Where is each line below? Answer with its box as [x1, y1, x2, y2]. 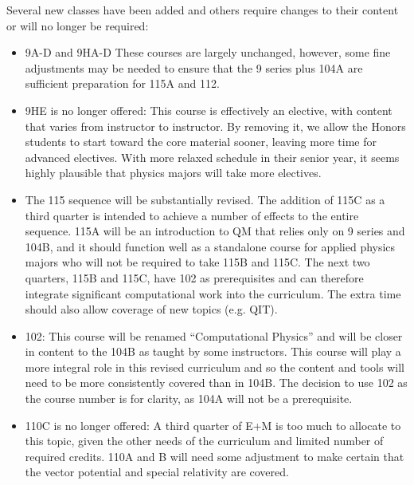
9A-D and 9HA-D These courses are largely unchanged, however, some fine [25, 44, 391, 61]
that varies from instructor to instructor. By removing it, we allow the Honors [25, 117, 406, 134]
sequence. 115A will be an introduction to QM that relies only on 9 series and [25, 223, 405, 239]
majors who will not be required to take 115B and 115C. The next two [25, 254, 370, 270]
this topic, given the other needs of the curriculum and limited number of [25, 432, 384, 449]
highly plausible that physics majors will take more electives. [25, 164, 322, 181]
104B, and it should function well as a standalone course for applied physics [25, 238, 396, 254]
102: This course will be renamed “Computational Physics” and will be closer [25, 327, 403, 344]
